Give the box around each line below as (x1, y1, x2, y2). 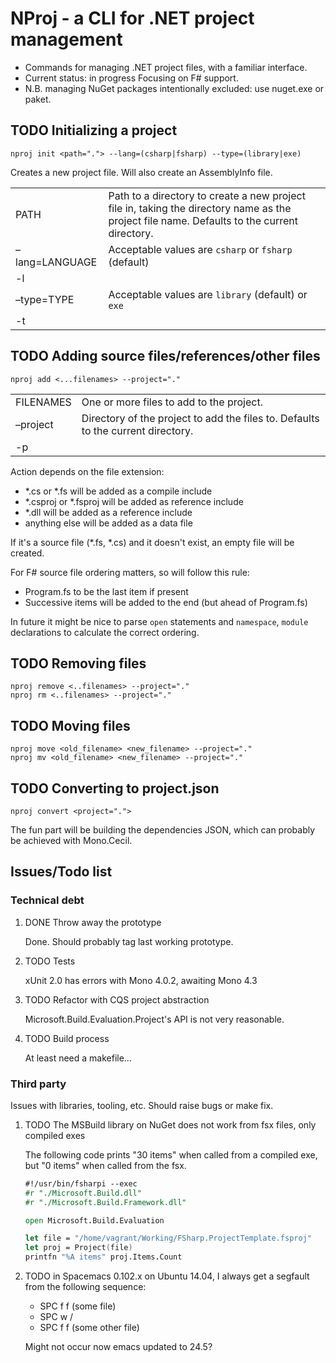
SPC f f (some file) (39, 1300, 117, 1312)
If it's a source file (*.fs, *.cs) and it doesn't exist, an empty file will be (10, 536, 295, 548)
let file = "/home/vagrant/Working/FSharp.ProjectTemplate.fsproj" (24, 1233, 312, 1244)
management (10, 28, 123, 51)
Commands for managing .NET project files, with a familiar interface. (24, 61, 308, 73)
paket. (24, 93, 52, 105)
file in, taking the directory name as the (108, 201, 292, 215)
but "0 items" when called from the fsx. (24, 1159, 187, 1171)
